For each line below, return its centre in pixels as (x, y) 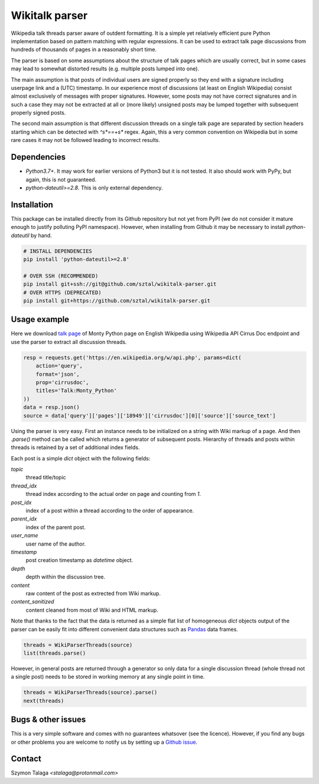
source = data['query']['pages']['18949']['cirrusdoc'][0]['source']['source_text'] (149, 415)
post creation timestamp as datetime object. (79, 560)
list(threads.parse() (55, 653)
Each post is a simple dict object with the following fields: (81, 458)
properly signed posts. (38, 113)
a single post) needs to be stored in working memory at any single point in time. (108, 677)
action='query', (59, 366)
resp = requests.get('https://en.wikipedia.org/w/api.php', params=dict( (132, 357)
